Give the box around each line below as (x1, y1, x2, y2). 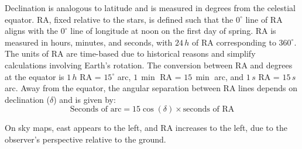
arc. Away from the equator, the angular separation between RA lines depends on (5, 82, 297, 94)
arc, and (214, 70, 244, 82)
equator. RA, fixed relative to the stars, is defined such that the (5, 13, 234, 25)
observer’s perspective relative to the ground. (5, 133, 166, 145)
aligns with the (5, 25, 59, 37)
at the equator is (5, 70, 64, 82)
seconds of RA (183, 105, 235, 114)
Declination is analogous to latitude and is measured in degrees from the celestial (5, 2, 296, 13)
